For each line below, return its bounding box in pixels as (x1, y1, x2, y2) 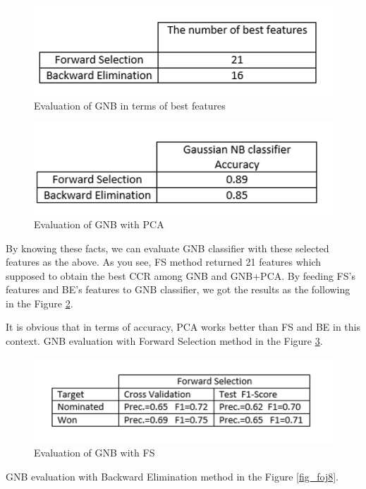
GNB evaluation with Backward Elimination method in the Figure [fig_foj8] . (6, 469, 338, 483)
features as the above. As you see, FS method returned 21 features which (6, 254, 322, 269)
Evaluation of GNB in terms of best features (34, 98, 226, 112)
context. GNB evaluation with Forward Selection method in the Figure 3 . (6, 334, 323, 348)
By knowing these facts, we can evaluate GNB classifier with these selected (6, 240, 329, 255)
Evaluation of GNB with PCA (34, 216, 164, 231)
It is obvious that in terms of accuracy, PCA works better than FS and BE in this (6, 319, 360, 334)
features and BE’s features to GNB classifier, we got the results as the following (6, 282, 350, 297)
